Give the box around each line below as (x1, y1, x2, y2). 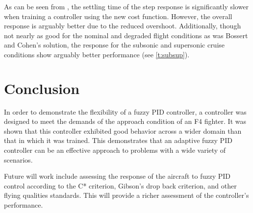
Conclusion (4, 78, 80, 98)
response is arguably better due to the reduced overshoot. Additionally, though (4, 21, 241, 31)
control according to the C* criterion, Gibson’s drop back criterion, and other (4, 180, 237, 190)
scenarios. (4, 154, 33, 165)
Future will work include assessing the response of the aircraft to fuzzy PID (4, 171, 231, 181)
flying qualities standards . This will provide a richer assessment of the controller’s (4, 190, 249, 200)
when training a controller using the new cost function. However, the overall (4, 11, 232, 21)
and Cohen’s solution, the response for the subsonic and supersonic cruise (4, 40, 225, 50)
